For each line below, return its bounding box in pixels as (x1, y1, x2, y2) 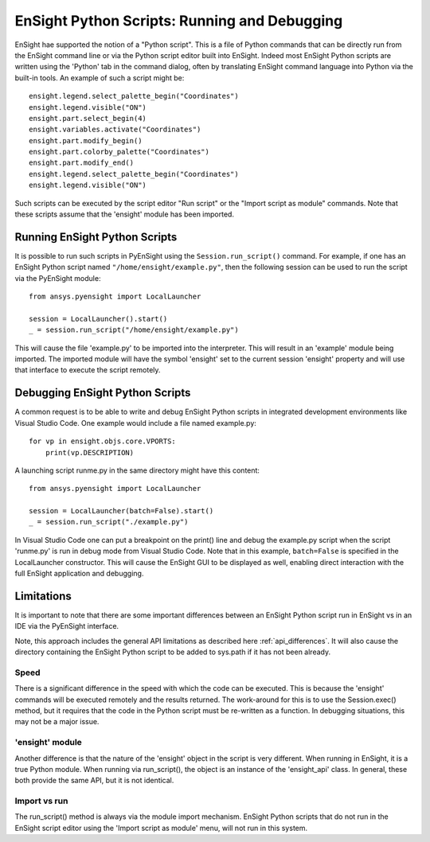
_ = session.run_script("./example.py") (29, 517, 189, 527)
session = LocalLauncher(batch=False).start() (29, 506, 214, 516)
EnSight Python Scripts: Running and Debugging (14, 12, 343, 29)
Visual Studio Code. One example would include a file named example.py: (14, 418, 256, 427)
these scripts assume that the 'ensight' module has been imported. (14, 209, 235, 219)
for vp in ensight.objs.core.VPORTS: (29, 437, 177, 446)
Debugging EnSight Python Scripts (14, 386, 191, 400)
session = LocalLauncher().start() (29, 314, 168, 323)
